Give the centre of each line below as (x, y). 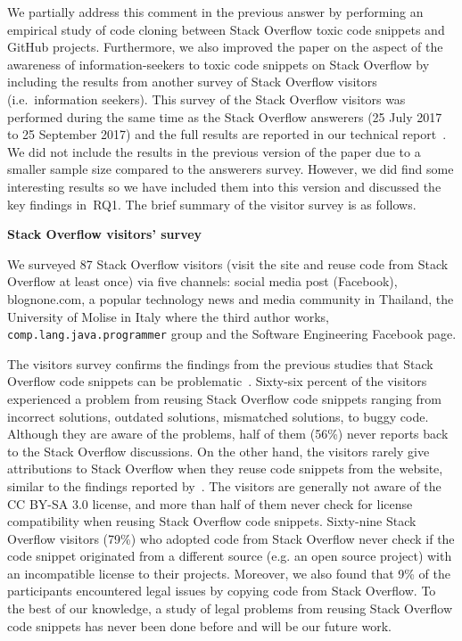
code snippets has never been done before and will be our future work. (199, 625)
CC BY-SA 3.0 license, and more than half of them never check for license (210, 503)
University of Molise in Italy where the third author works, (168, 316)
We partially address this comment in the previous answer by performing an (215, 12)
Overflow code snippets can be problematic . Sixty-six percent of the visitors (217, 381)
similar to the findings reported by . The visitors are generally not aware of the (224, 485)
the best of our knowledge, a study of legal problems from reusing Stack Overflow (230, 608)
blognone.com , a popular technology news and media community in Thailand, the (231, 298)
